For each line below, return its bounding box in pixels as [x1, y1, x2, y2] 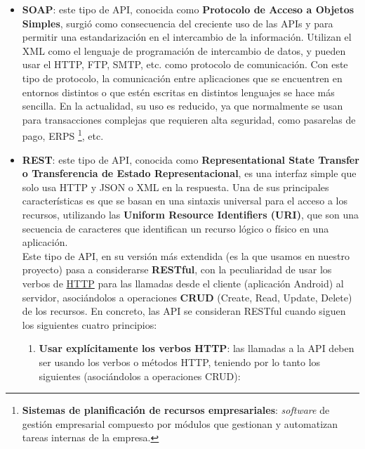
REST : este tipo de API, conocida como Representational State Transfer [22, 152, 359, 167]
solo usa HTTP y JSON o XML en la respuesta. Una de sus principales [22, 179, 329, 194]
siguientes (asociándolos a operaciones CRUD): [39, 368, 241, 383]
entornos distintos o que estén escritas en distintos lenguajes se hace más [22, 84, 335, 99]
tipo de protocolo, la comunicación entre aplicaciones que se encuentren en [22, 70, 343, 85]
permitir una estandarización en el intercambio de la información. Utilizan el [22, 30, 352, 44]
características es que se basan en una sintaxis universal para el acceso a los [22, 193, 348, 208]
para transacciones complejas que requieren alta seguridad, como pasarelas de [22, 112, 356, 126]
